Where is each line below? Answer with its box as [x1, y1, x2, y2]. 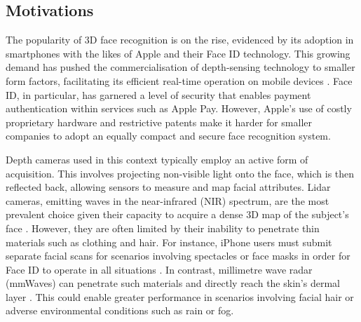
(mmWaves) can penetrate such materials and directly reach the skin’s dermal [6, 276, 340, 290]
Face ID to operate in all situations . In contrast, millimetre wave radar [6, 262, 313, 276]
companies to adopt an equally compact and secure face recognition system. [6, 128, 331, 143]
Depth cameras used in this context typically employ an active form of [6, 152, 308, 166]
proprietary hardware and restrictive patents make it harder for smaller [6, 114, 313, 129]
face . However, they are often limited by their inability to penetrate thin [6, 220, 320, 235]
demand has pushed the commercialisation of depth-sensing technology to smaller [6, 60, 355, 74]
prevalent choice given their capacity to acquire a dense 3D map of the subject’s [6, 207, 349, 222]
